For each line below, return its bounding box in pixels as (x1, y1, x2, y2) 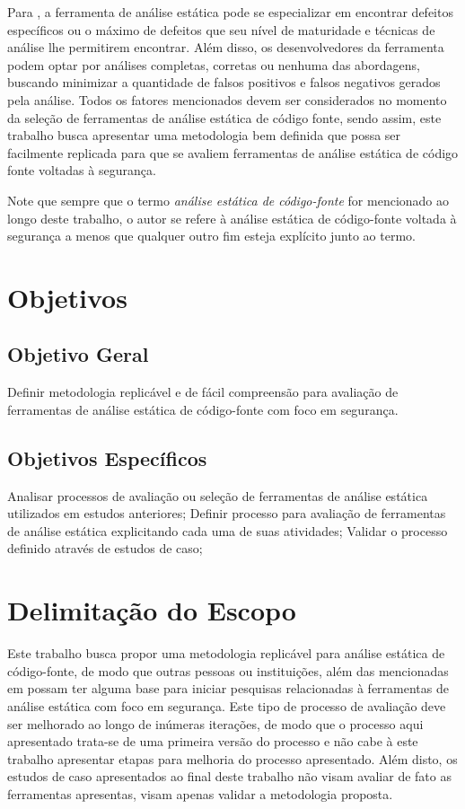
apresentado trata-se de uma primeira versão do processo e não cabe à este (7, 732, 418, 751)
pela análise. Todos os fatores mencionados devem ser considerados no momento (7, 90, 447, 109)
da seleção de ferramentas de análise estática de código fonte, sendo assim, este (7, 108, 442, 127)
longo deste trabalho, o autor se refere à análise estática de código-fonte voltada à (7, 208, 457, 227)
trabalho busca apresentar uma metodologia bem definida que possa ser (7, 126, 401, 145)
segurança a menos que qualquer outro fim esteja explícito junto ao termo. (7, 226, 416, 245)
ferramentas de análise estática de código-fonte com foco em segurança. (7, 400, 399, 418)
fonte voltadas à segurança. (7, 161, 156, 180)
